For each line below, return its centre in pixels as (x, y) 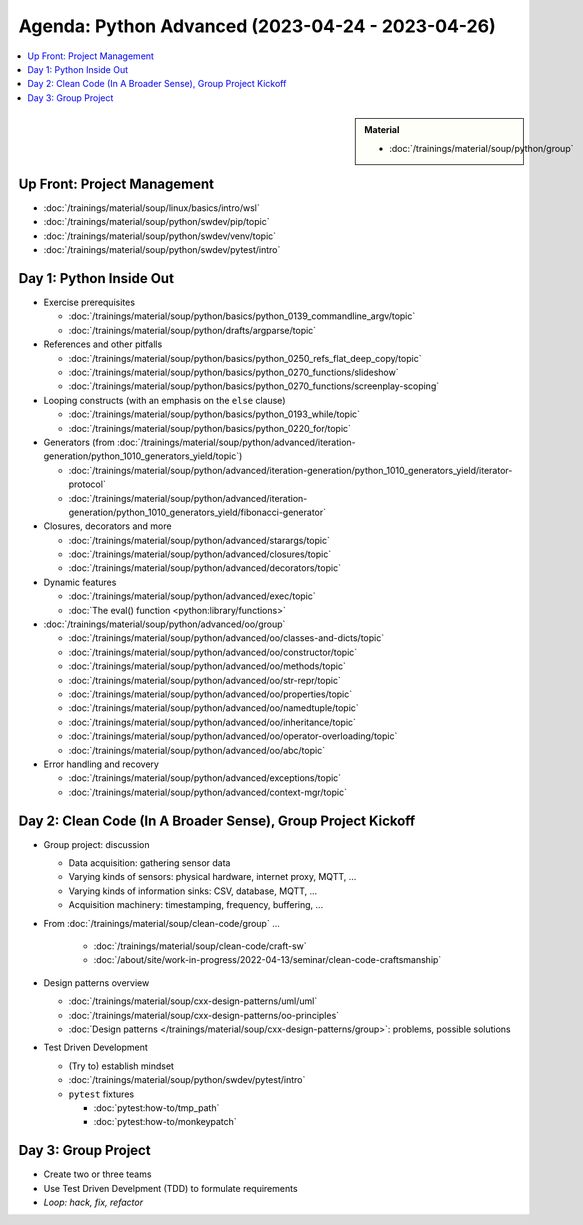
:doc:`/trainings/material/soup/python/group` (481, 148)
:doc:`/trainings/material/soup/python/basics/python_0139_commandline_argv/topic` (242, 316)
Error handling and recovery (101, 764)
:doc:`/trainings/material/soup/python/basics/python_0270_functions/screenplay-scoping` (254, 386)
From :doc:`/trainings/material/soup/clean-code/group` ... (161, 923)
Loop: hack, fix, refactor (93, 1202)
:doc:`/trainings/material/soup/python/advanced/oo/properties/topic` (210, 694)
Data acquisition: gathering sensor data (149, 863)
